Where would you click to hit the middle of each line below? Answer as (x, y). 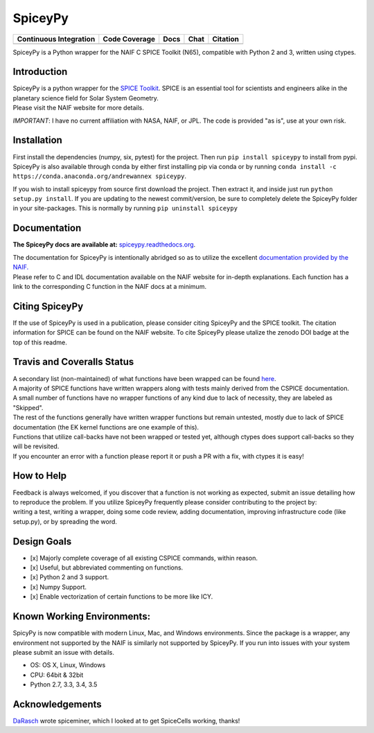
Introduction (40, 72)
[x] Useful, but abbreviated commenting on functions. (107, 567)
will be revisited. (36, 446)
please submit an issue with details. (63, 652)
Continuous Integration (56, 39)
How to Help (40, 476)
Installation (37, 140)
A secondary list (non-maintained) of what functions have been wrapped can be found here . (144, 378)
